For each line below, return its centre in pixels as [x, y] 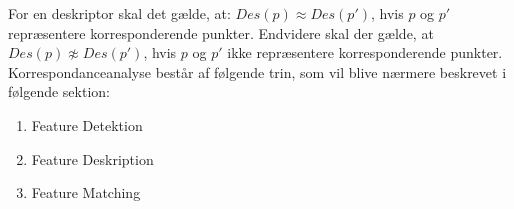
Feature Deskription [92, 158]
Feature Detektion [87, 124]
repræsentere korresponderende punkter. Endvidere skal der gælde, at [221, 32]
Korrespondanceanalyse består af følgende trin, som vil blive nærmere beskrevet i [257, 71]
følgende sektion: [59, 91]
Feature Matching [86, 192]
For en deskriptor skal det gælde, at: [119, 13]
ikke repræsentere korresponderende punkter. [365, 52]
